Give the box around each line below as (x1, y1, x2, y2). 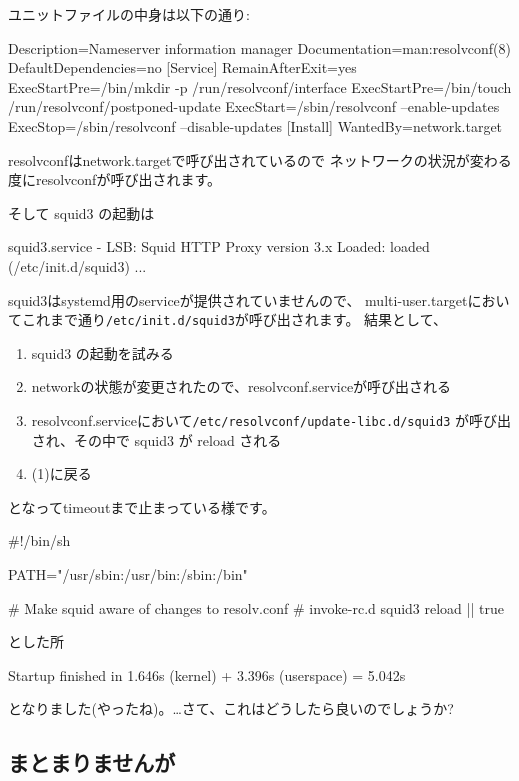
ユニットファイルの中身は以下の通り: (8, 4, 250, 24)
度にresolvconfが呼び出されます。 (8, 169, 221, 190)
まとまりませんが (8, 747, 176, 778)
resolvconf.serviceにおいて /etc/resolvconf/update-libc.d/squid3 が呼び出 (31, 409, 511, 430)
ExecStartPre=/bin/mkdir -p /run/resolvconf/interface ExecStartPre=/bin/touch (8, 76, 512, 97)
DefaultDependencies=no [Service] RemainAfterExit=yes (8, 57, 357, 78)
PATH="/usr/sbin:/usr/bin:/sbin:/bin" (8, 564, 248, 584)
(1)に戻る (31, 463, 92, 484)
